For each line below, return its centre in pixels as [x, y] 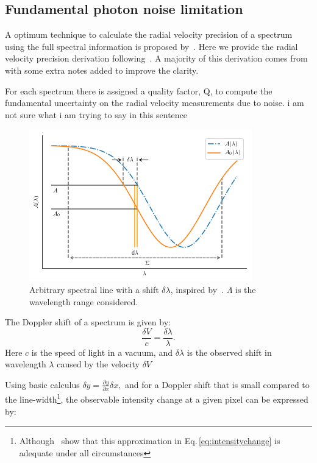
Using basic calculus [42, 384]
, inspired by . [197, 289]
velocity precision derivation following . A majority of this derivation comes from [156, 58]
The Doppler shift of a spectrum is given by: [88, 322]
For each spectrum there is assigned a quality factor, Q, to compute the [139, 90]
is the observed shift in [229, 352]
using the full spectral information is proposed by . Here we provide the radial [151, 46]
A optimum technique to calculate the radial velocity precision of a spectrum [149, 34]
